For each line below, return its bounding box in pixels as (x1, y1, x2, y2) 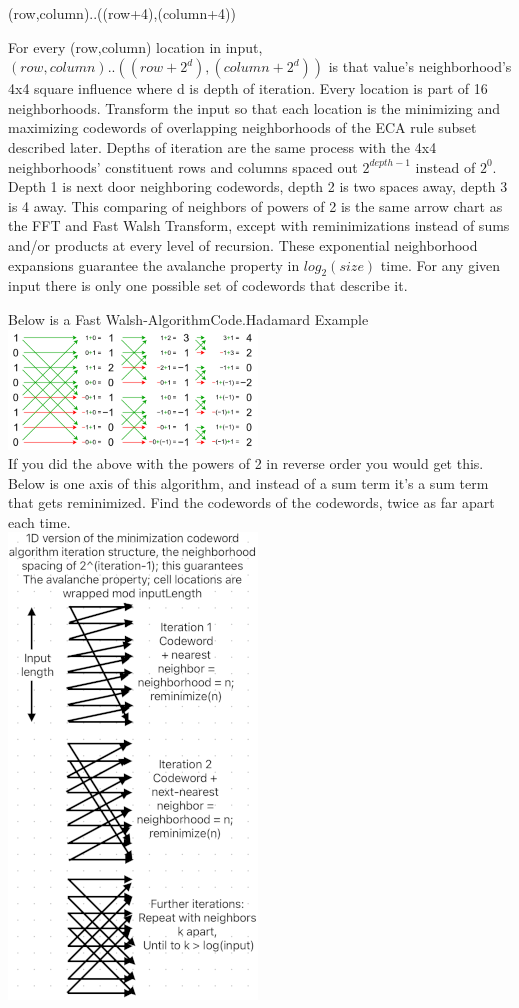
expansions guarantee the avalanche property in (8, 254, 300, 275)
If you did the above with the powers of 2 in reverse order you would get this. (8, 453, 484, 474)
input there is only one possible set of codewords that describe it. (8, 275, 408, 296)
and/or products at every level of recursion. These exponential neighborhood (8, 234, 478, 255)
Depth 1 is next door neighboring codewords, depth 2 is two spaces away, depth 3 (8, 176, 508, 197)
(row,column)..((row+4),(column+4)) (8, 3, 237, 23)
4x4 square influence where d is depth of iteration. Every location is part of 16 (8, 78, 488, 99)
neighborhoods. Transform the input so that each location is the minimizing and (8, 97, 501, 118)
